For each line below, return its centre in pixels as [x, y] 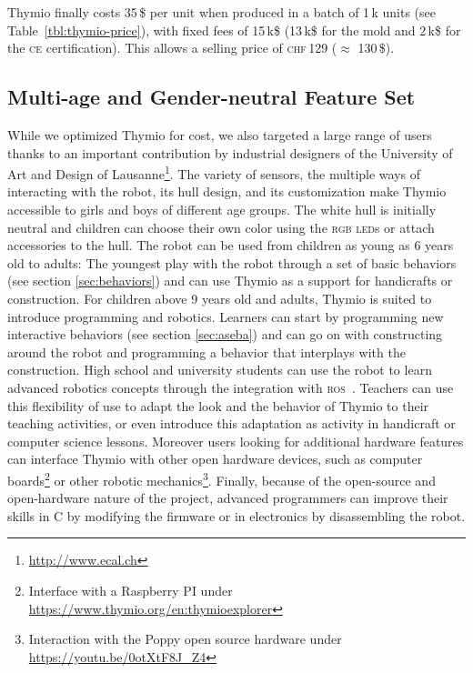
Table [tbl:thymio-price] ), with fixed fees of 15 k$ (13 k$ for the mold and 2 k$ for [234, 30]
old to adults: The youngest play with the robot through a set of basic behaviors [232, 262]
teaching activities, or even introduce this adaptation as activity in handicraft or [231, 423]
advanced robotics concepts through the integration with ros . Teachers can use [231, 387]
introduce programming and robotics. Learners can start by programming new [226, 316]
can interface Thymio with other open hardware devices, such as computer [215, 459]
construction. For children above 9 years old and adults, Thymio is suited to [220, 298]
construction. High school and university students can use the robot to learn [220, 370]
